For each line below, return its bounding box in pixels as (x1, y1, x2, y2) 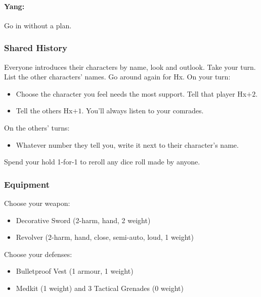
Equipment (4, 178, 50, 190)
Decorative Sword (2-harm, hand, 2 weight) (16, 215, 151, 225)
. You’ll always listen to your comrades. (81, 105, 204, 116)
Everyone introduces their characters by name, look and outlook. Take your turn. (4, 61, 256, 72)
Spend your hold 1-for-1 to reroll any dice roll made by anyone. (4, 156, 200, 167)
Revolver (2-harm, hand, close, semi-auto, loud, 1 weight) (16, 232, 194, 242)
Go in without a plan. (4, 20, 72, 30)
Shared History (4, 41, 67, 54)
